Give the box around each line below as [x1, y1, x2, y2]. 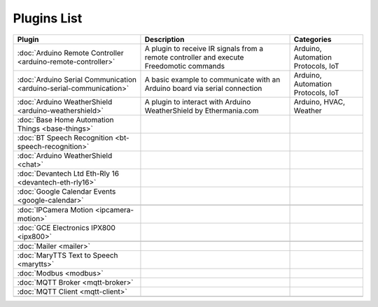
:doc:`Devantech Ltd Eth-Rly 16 [17, 169, 119, 178]
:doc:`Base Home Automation [17, 115, 115, 124]
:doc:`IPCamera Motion [17, 205, 94, 215]
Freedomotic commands [144, 61, 225, 71]
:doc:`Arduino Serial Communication [17, 74, 136, 84]
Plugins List [13, 10, 83, 26]
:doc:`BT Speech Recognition [17, 133, 113, 143]
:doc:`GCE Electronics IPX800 [17, 222, 115, 232]
